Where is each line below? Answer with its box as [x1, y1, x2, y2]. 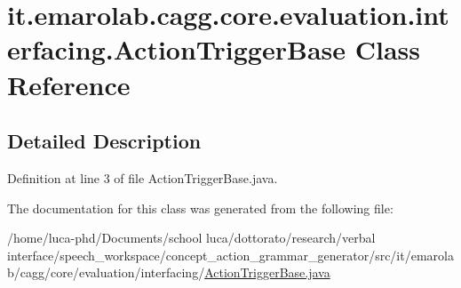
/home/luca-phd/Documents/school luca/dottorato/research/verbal [7, 228, 376, 247]
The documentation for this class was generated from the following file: [7, 198, 393, 217]
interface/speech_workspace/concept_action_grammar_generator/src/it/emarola [7, 245, 454, 264]
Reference [7, 66, 131, 102]
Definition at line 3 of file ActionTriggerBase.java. [7, 168, 278, 187]
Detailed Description [7, 127, 202, 155]
